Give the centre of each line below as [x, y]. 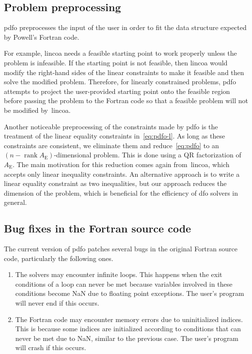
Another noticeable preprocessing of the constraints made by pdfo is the [111, 126]
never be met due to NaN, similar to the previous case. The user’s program [127, 338]
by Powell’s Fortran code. [42, 37]
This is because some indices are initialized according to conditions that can [128, 329]
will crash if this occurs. [51, 347]
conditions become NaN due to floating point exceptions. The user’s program [130, 293]
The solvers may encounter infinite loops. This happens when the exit [119, 274]
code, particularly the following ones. [59, 258]
